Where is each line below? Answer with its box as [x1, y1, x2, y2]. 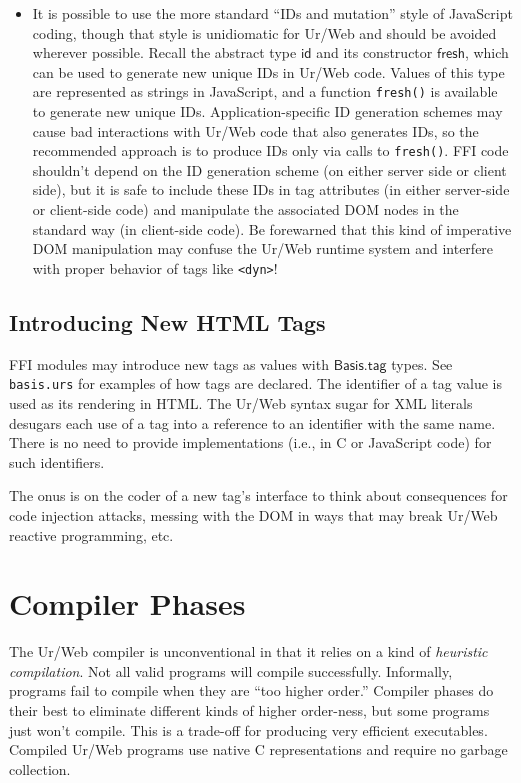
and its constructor [316, 42, 433, 63]
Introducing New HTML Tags [9, 306, 326, 337]
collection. [9, 758, 71, 779]
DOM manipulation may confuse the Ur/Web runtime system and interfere [32, 238, 494, 259]
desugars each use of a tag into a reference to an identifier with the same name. [9, 412, 496, 433]
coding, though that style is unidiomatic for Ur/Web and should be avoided [32, 22, 497, 43]
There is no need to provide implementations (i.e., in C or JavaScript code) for [9, 432, 492, 453]
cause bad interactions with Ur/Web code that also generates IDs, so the [32, 120, 479, 141]
